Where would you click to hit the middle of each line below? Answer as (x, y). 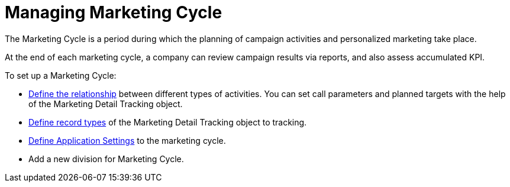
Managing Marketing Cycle (114, 12)
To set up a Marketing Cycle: (61, 75)
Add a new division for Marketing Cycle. (106, 159)
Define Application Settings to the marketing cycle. (127, 140)
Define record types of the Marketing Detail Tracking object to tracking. (168, 122)
